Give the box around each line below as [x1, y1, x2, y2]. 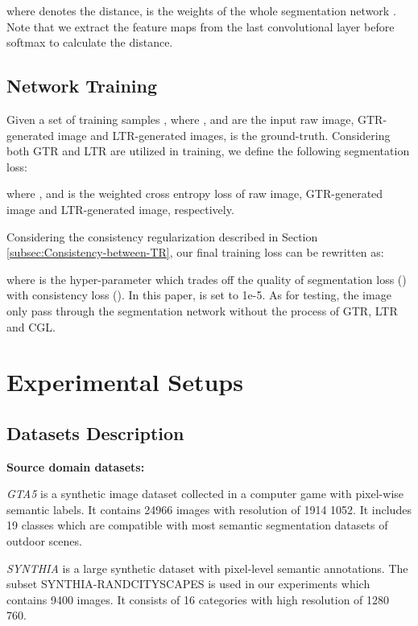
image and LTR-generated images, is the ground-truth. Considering [57, 126, 391, 143]
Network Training [6, 73, 158, 98]
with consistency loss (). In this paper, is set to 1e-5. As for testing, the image [6, 286, 391, 303]
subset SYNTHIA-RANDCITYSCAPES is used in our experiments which [6, 575, 370, 592]
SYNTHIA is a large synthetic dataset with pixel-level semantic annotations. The [6, 559, 408, 576]
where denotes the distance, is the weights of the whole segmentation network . [6, 2, 396, 19]
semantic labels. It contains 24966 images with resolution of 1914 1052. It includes [6, 500, 412, 517]
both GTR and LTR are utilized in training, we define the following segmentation [6, 142, 410, 159]
